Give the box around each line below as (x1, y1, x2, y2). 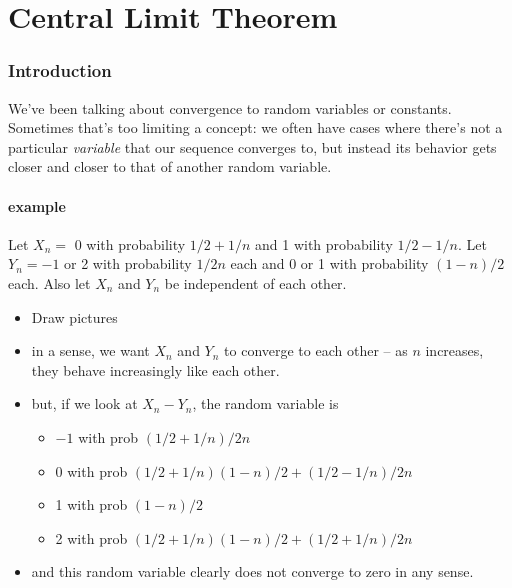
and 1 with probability (255, 233, 393, 254)
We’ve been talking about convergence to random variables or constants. (8, 97, 452, 118)
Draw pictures (31, 306, 118, 327)
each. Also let (8, 272, 91, 293)
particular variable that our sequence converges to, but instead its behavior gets (8, 136, 497, 157)
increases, (425, 340, 484, 361)
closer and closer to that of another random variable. (8, 156, 332, 177)
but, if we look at (31, 393, 138, 414)
